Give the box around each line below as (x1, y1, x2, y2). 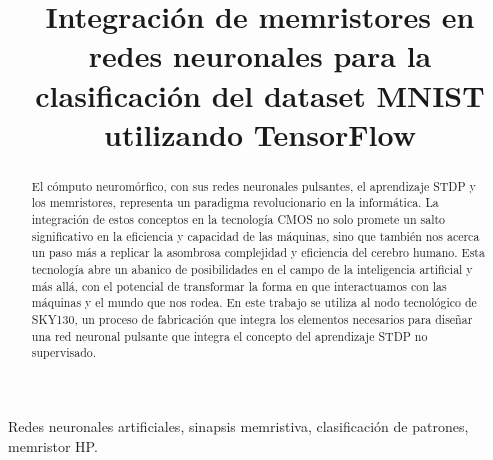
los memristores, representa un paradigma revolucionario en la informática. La (31, 194, 439, 211)
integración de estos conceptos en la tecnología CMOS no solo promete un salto (31, 211, 446, 228)
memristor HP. (8, 435, 98, 456)
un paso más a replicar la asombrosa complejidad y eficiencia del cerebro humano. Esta (31, 244, 485, 261)
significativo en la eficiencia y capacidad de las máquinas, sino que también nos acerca (31, 227, 480, 244)
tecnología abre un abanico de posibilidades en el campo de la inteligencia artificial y (31, 261, 473, 278)
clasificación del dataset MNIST (35, 74, 485, 115)
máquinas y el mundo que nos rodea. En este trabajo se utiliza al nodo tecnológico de (31, 294, 477, 311)
